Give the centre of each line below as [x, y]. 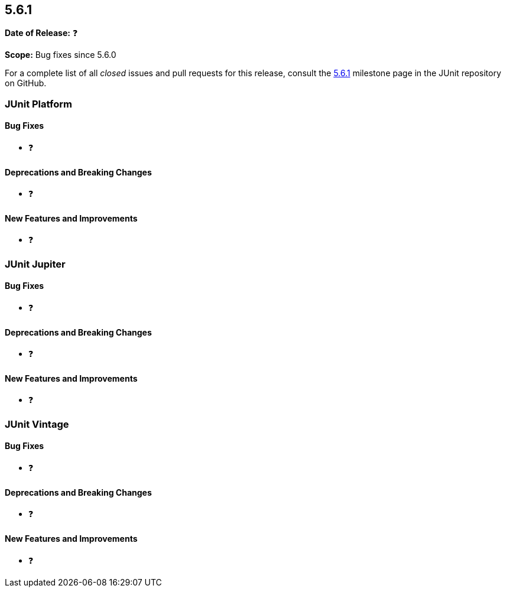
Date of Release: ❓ [41, 33]
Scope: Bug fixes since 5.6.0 [61, 55]
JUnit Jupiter [35, 264]
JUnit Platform [38, 104]
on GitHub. [26, 83]
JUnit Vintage [37, 424]
